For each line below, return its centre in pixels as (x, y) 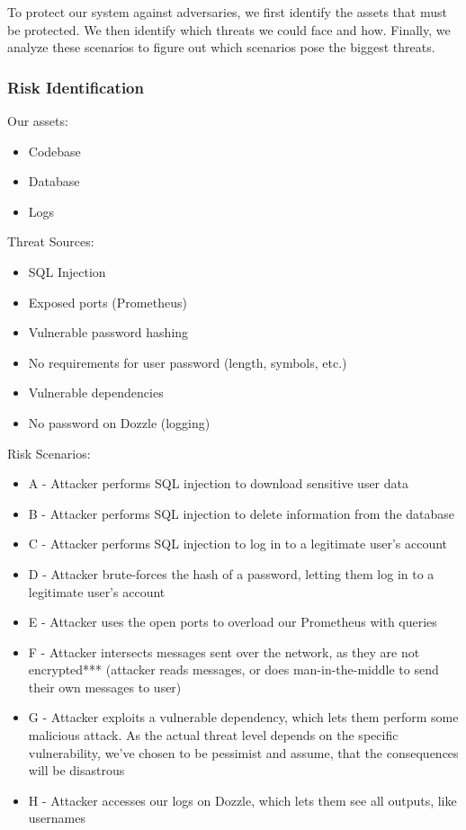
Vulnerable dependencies (96, 393)
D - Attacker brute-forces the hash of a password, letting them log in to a (231, 573)
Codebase (54, 151)
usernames (57, 818)
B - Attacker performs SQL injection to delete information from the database (242, 513)
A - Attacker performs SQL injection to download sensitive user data (218, 483)
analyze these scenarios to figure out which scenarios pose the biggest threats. (221, 47)
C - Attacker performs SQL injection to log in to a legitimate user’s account (238, 544)
